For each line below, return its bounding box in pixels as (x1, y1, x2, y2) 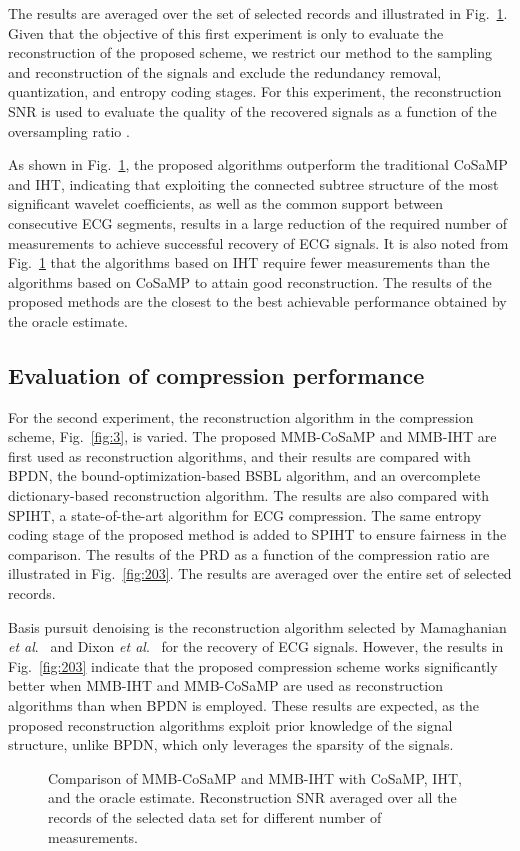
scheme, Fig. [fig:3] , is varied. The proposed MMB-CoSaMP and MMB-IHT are (8, 426, 497, 447)
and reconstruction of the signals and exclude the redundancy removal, (8, 61, 442, 82)
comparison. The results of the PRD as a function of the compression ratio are (8, 543, 490, 564)
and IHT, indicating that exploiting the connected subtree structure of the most (8, 173, 499, 194)
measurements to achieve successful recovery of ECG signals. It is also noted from (8, 232, 509, 253)
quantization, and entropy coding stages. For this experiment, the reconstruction (8, 81, 502, 102)
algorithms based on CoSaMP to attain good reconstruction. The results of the (8, 271, 492, 292)
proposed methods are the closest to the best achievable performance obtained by (8, 291, 507, 312)
